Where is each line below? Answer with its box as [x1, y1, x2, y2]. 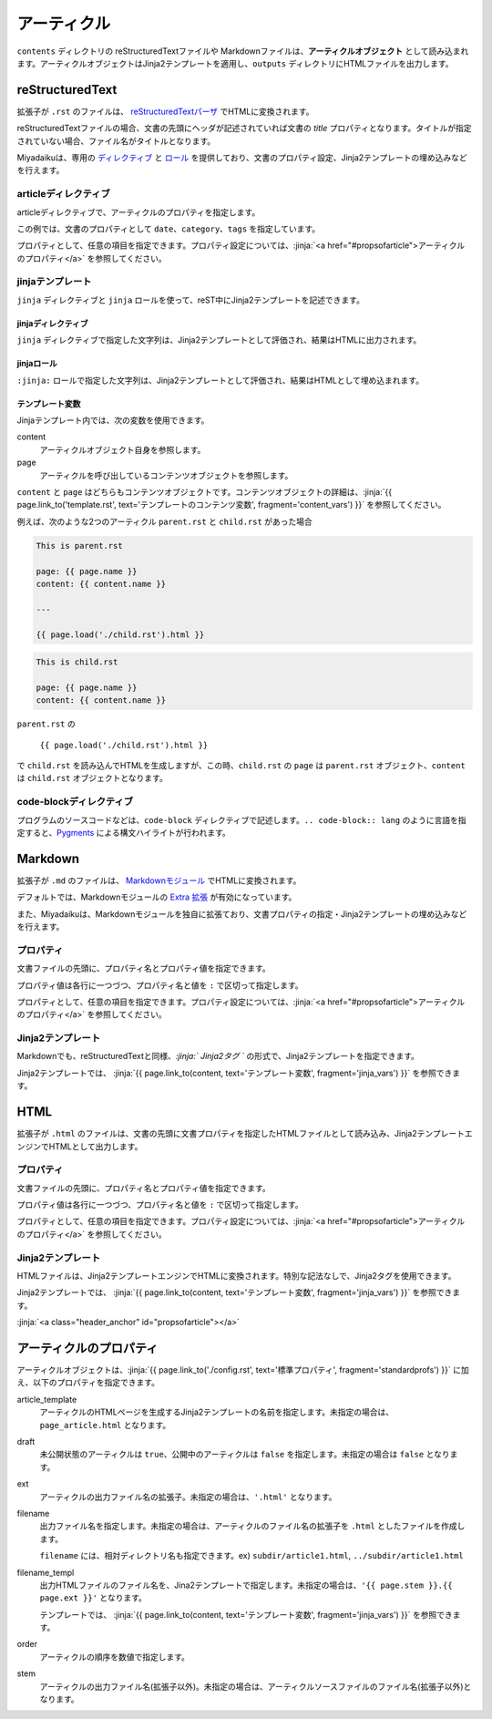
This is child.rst [36, 657, 118, 667]
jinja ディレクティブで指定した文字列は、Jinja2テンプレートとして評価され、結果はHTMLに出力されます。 [16, 335, 422, 345]
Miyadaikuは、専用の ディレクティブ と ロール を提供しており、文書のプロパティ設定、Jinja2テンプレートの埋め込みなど [16, 152, 468, 163]
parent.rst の [16, 718, 77, 729]
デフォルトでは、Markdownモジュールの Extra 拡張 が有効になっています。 [16, 891, 297, 902]
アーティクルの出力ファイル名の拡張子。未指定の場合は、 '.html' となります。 [39, 1491, 337, 1502]
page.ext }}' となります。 [39, 1592, 148, 1603]
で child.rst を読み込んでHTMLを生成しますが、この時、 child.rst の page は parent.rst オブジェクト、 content [16, 760, 466, 770]
